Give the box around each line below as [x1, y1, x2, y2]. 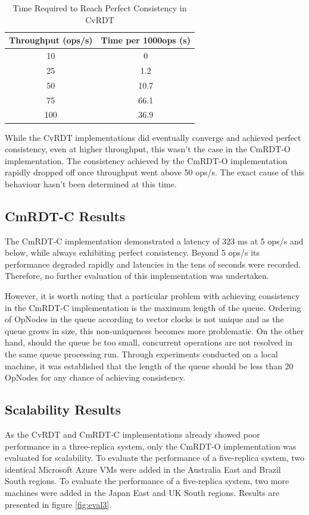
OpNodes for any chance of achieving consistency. [5, 371, 186, 384]
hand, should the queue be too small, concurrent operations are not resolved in [5, 336, 293, 348]
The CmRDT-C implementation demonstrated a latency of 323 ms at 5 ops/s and [5, 234, 304, 247]
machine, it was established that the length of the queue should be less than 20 [5, 359, 294, 372]
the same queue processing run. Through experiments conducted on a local [5, 348, 278, 360]
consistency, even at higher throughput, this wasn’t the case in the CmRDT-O [5, 143, 291, 155]
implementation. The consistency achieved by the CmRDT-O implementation [5, 154, 288, 167]
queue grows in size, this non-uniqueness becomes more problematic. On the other [5, 324, 304, 337]
